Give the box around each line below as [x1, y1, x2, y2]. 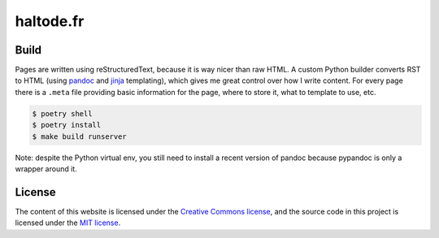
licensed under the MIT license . [15, 218, 121, 227]
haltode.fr [15, 12, 85, 30]
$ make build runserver [32, 132, 128, 141]
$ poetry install [32, 120, 102, 130]
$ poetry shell [32, 109, 93, 118]
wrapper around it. [15, 163, 77, 174]
